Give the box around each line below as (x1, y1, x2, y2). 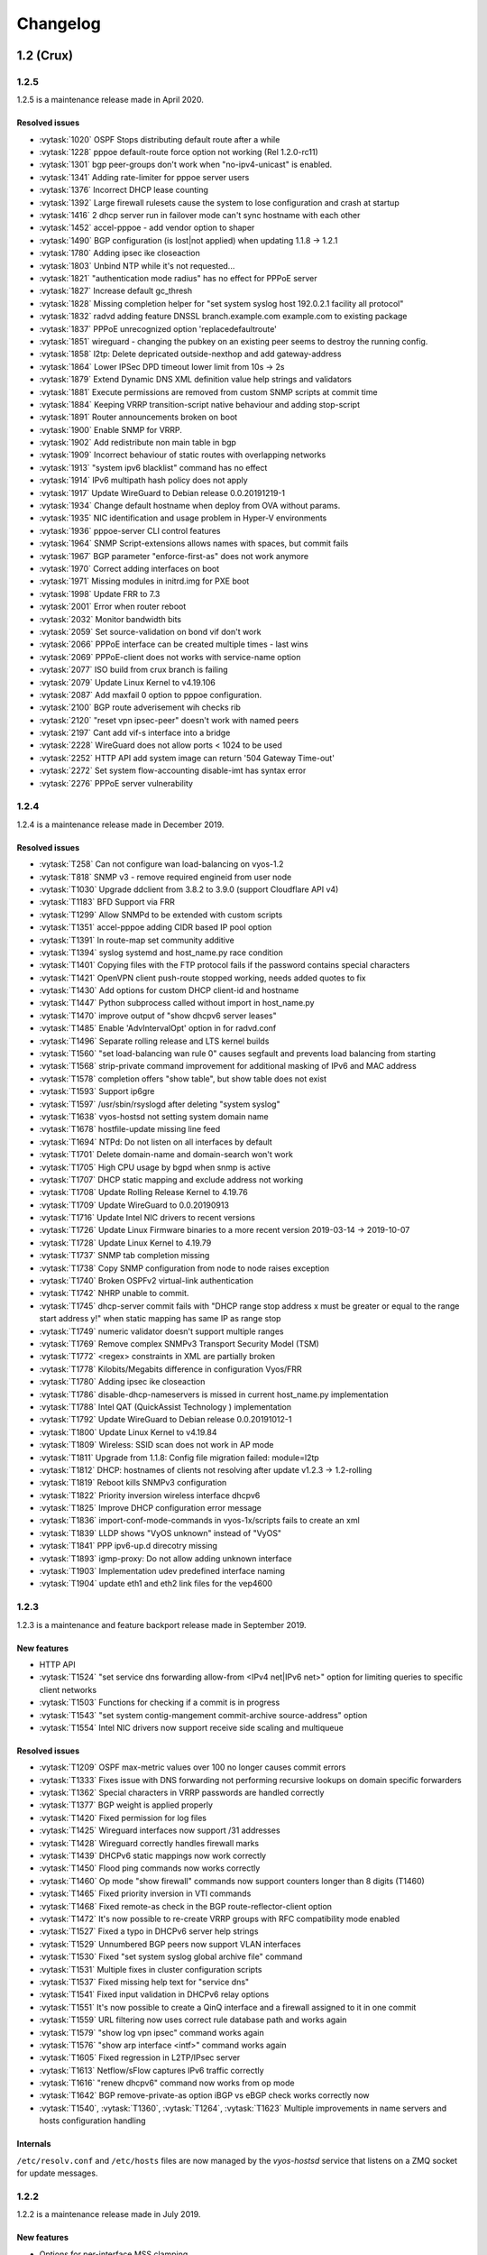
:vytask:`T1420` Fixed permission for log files (39, 1812, 207, 1823)
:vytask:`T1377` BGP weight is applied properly (39, 1799, 214, 1810)
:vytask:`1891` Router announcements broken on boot (39, 411, 238, 423)
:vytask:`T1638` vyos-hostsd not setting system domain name (39, 1110, 270, 1122)
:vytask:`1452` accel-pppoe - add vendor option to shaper (39, 222, 255, 234)
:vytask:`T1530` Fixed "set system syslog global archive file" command (39, 1951, 303, 1962)
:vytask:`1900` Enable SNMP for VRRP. (39, 424, 182, 435)
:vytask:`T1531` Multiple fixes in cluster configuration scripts (39, 1964, 262, 1974)
